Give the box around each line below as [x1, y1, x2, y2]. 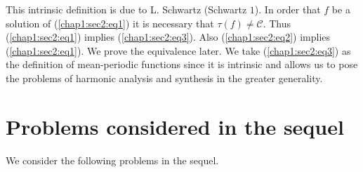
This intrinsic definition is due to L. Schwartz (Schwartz [6, 2, 247, 16]
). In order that [254, 2, 321, 16]
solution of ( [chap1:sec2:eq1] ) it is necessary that [6, 15, 214, 30]
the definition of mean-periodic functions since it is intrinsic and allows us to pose [6, 57, 358, 72]
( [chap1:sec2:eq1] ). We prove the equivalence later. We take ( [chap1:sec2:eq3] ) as [6, 43, 351, 58]
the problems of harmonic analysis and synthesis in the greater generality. [6, 70, 323, 85]
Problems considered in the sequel [6, 112, 344, 140]
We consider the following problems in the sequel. [6, 152, 219, 167]
